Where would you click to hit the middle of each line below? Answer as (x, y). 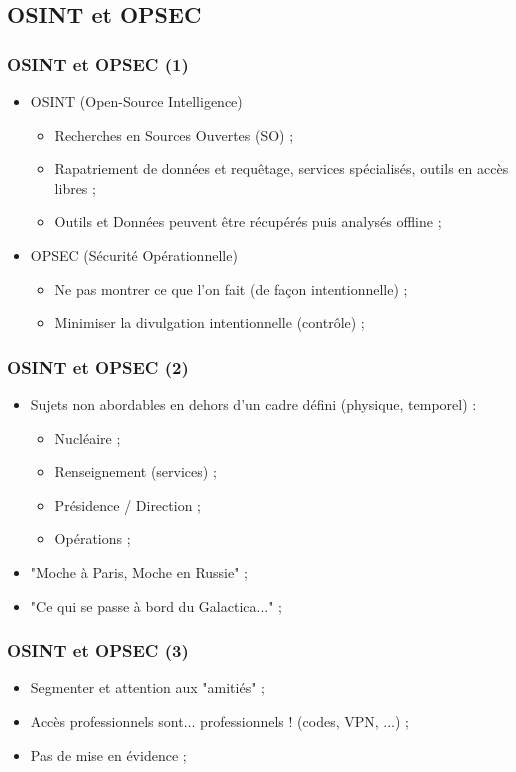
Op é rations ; (92, 538)
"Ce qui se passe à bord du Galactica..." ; (156, 605)
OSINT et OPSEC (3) (98, 650)
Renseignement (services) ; (135, 471)
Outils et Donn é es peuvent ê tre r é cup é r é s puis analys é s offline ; (248, 221)
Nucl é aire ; (87, 437)
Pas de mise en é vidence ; (108, 754)
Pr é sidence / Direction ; (127, 504)
